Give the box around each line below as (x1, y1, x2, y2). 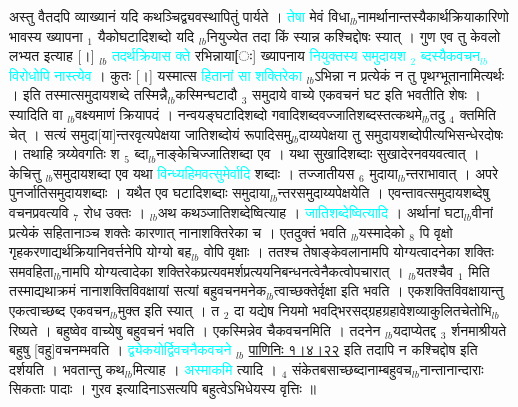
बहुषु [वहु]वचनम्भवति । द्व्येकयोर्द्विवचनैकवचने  (9, 339, 237, 360)
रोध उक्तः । (83, 201, 146, 222)
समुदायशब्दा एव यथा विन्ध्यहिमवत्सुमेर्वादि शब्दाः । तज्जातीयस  (53, 162, 360, 183)
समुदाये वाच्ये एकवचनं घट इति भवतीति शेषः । (252, 84, 481, 105)
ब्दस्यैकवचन (420, 45, 481, 66)
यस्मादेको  (358, 221, 410, 242)
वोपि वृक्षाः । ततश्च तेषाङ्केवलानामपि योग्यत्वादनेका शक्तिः (203, 241, 494, 262)
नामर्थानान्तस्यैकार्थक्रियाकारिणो (357, 6, 509, 26)
